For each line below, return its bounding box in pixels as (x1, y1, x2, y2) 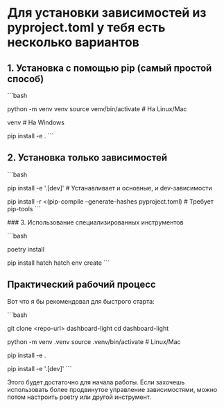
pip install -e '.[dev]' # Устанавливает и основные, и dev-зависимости (7, 183, 213, 192)
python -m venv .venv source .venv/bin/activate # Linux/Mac (7, 337, 182, 345)
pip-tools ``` (7, 204, 41, 213)
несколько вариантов (7, 35, 140, 50)
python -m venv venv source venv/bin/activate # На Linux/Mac (7, 105, 187, 113)
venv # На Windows (7, 118, 64, 127)
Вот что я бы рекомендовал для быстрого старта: (7, 297, 155, 305)
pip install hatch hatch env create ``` (7, 259, 110, 267)
